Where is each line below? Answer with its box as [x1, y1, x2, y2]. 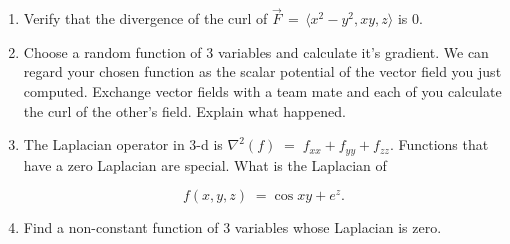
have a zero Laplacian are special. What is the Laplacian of [23, 154, 387, 175]
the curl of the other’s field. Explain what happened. [23, 100, 346, 121]
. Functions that [389, 134, 489, 155]
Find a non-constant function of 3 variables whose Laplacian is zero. [23, 217, 442, 238]
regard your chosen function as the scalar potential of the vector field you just [23, 61, 502, 82]
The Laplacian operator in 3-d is [23, 134, 223, 155]
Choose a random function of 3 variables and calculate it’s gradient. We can [23, 41, 489, 62]
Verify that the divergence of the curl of [23, 8, 268, 29]
